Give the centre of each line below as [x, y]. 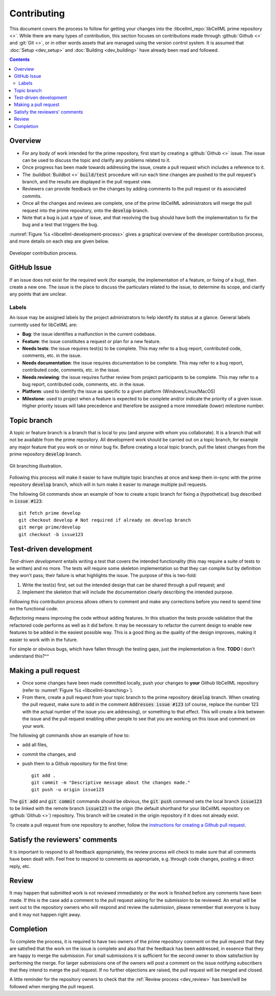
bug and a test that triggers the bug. [60, 225]
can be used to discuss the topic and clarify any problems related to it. [96, 160]
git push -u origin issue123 [68, 790]
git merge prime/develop [50, 527]
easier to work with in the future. [44, 640]
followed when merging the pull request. [52, 986]
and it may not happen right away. [45, 915]
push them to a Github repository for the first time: [75, 764]
